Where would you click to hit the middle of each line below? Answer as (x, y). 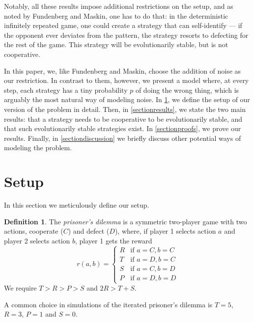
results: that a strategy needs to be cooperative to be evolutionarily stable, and (123, 119)
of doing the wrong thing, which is (187, 90)
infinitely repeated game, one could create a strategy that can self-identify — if (123, 25)
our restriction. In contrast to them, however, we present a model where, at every (127, 80)
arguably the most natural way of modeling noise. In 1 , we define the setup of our (127, 99)
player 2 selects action (37, 240)
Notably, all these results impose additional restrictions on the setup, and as (119, 6)
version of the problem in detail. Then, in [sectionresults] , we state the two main (125, 109)
